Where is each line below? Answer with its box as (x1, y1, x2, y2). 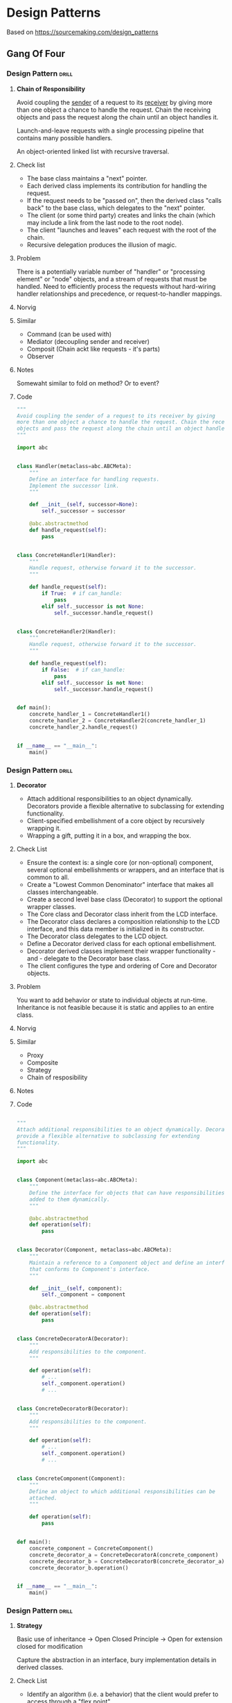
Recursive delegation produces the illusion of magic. (26, 240, 177, 249)
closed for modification (16, 1643, 83, 1651)
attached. (29, 1495, 57, 1502)
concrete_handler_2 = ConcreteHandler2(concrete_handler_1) (29, 717, 206, 724)
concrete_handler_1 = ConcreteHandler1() (29, 711, 150, 718)
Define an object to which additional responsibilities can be (29, 1488, 215, 1495)
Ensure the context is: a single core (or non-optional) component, (26, 858, 214, 866)
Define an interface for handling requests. (29, 476, 160, 483)
